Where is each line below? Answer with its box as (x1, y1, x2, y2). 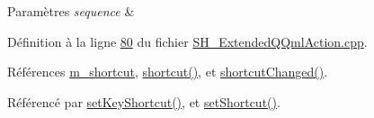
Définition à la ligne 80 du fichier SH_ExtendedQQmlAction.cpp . (7, 32, 368, 50)
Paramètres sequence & (7, 2, 135, 20)
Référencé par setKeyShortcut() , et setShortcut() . (7, 92, 280, 111)
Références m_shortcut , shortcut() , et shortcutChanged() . (7, 62, 328, 81)
